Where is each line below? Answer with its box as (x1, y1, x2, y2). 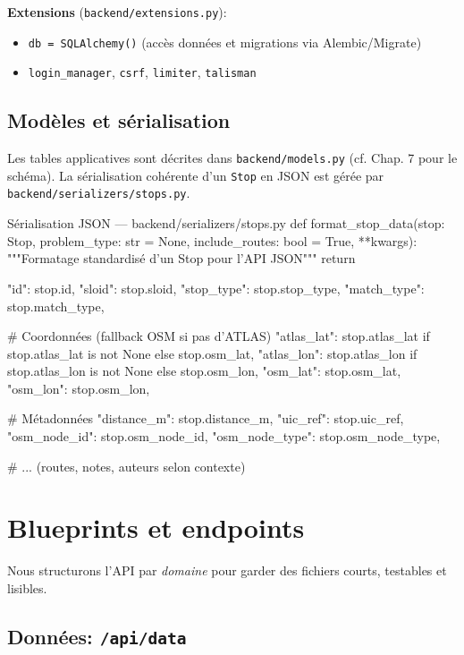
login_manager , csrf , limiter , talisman (28, 63, 257, 81)
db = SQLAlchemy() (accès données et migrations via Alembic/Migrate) (28, 32, 422, 51)
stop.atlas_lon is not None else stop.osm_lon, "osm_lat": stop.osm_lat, (7, 362, 401, 380)
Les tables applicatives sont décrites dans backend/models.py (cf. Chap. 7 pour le (7, 149, 458, 167)
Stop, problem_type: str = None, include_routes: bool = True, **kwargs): (7, 231, 418, 250)
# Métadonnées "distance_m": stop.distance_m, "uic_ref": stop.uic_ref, (7, 409, 404, 428)
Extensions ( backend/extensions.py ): (7, 3, 227, 21)
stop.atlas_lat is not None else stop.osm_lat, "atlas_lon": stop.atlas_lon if (7, 344, 418, 362)
